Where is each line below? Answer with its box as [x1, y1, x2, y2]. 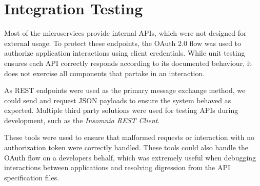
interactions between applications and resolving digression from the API [4, 162, 230, 173]
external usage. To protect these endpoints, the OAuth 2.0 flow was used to [4, 37, 242, 48]
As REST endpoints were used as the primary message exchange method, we [4, 85, 246, 96]
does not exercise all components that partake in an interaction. [4, 67, 205, 78]
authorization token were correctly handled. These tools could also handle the [4, 142, 248, 153]
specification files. [4, 172, 59, 182]
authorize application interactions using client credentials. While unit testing [4, 48, 245, 58]
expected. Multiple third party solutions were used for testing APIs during [4, 105, 238, 115]
